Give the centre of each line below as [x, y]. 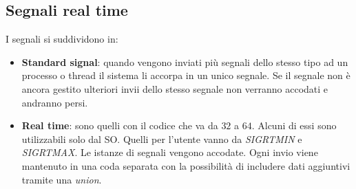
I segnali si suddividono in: [62, 39]
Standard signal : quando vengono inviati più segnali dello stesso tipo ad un [185, 62]
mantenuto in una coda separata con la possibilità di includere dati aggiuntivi [186, 165]
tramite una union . [62, 179]
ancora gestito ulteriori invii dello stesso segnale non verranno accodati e [175, 88]
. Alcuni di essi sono [294, 125]
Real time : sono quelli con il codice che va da [120, 125]
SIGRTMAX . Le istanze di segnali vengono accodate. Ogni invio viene [170, 152]
